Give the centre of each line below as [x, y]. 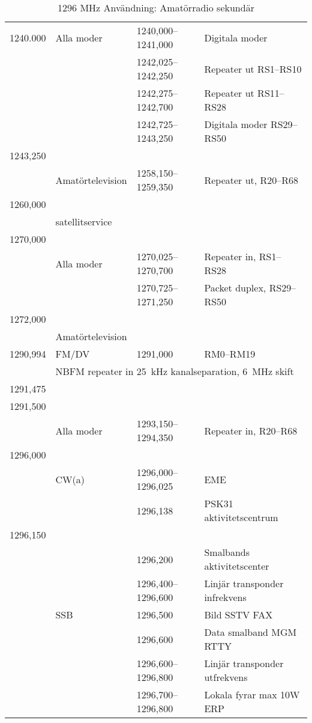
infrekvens [225, 597]
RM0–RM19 [230, 354]
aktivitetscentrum [241, 517]
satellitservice [84, 221]
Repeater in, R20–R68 [251, 430]
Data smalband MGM [250, 632]
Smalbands [227, 552]
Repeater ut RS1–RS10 [253, 69]
